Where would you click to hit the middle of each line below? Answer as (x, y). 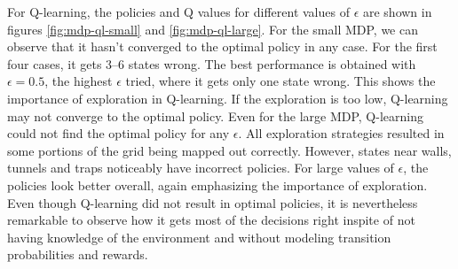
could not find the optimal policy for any (118, 133)
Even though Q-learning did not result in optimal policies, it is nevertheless (213, 202)
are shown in (397, 12)
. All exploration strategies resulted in (341, 133)
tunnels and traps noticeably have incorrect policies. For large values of (201, 168)
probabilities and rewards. (78, 254)
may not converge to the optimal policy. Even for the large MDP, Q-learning (215, 115)
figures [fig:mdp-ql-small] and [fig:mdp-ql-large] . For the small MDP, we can (213, 29)
